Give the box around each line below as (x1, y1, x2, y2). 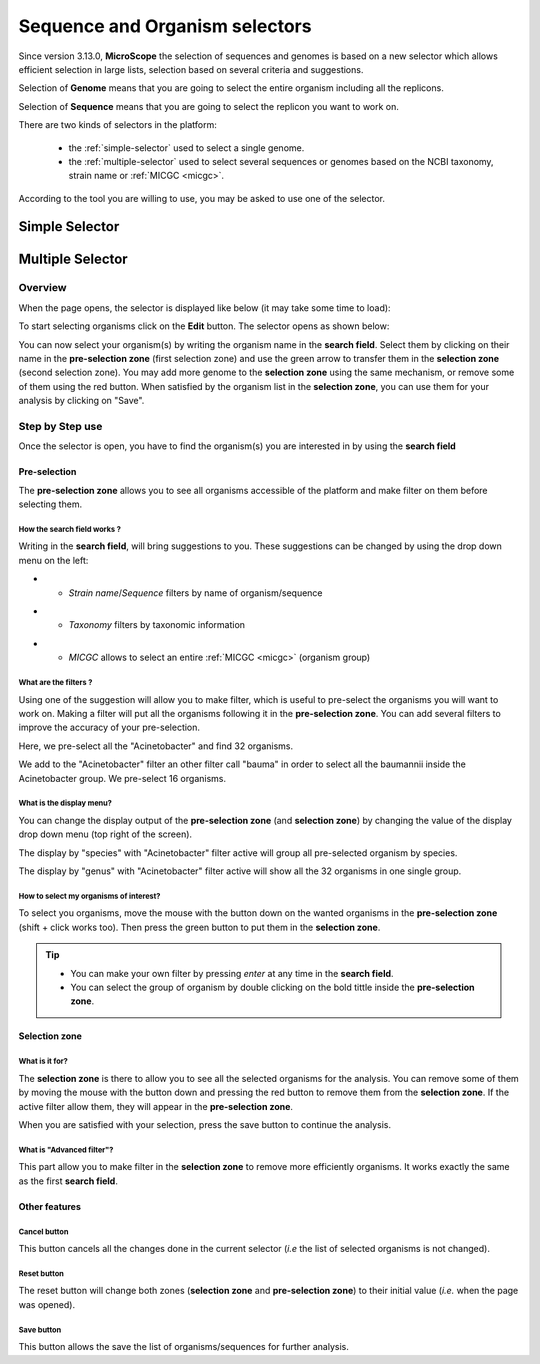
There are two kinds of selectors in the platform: (18, 119, 217, 131)
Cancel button (18, 1226, 69, 1237)
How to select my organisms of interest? (18, 891, 161, 901)
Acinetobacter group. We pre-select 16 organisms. (18, 772, 227, 784)
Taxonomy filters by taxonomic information (68, 619, 245, 631)
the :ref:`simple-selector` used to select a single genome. (68, 141, 305, 154)
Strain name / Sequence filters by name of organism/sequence (68, 586, 324, 599)
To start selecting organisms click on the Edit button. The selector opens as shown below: (18, 320, 390, 332)
